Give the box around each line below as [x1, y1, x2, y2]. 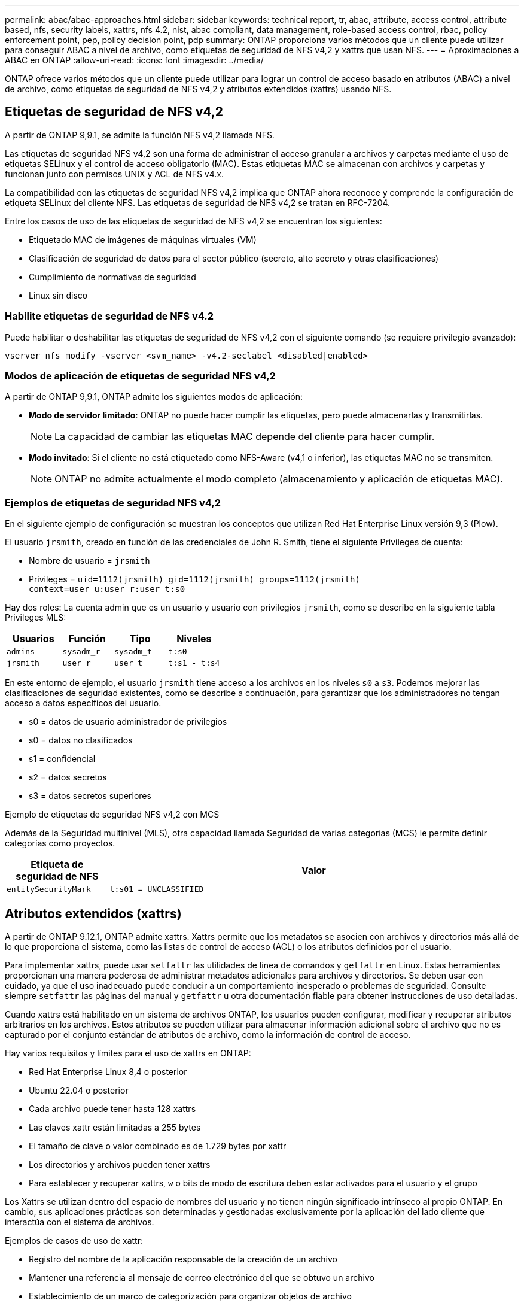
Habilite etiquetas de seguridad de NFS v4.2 [5, 310, 214, 323]
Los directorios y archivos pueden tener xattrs [29, 1159, 211, 1170]
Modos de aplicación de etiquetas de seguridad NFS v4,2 [5, 369, 276, 382]
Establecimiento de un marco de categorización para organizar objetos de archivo [29, 1290, 352, 1301]
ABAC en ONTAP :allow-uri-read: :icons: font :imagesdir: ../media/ [5, 55, 264, 65]
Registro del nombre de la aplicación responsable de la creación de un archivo [29, 1253, 337, 1264]
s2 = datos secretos [29, 772, 107, 783]
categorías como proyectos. [5, 838, 115, 849]
